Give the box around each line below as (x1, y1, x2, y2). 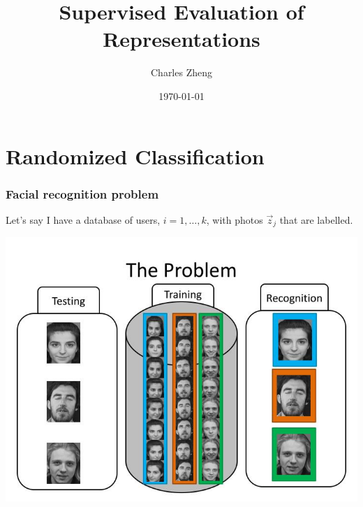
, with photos (206, 212, 263, 227)
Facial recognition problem (6, 185, 159, 202)
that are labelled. (279, 212, 353, 227)
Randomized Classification (6, 141, 265, 170)
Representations (103, 24, 260, 53)
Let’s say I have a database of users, (6, 212, 161, 227)
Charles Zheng (150, 65, 212, 80)
